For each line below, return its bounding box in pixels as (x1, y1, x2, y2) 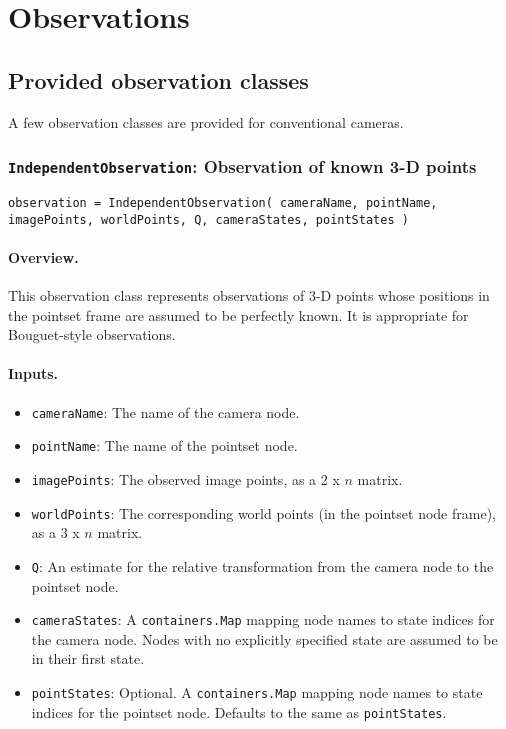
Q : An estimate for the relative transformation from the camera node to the (31, 555, 494, 576)
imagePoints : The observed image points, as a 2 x (31, 468, 340, 489)
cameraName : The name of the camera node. (31, 401, 300, 422)
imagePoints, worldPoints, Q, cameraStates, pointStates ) (8, 212, 409, 227)
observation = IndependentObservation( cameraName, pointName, (8, 195, 438, 210)
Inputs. (8, 363, 59, 384)
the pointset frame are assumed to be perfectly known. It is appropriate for (8, 304, 469, 325)
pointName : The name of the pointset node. (31, 435, 298, 456)
